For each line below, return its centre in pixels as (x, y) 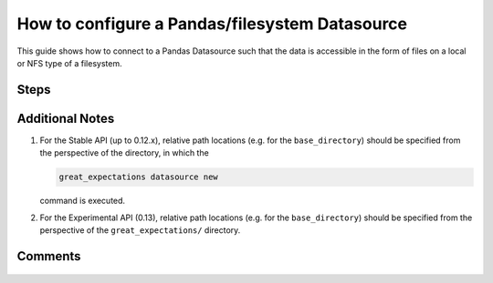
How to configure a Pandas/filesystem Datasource (212, 24)
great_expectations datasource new (138, 177)
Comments (49, 256)
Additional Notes (66, 118)
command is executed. (83, 201)
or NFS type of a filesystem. (69, 63)
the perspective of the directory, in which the (124, 153)
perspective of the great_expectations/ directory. (140, 230)
